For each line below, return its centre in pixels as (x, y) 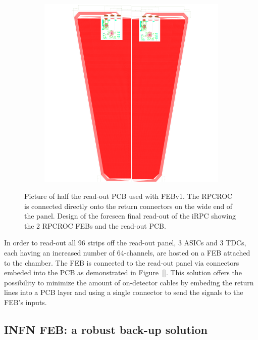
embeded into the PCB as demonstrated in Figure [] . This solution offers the (123, 272)
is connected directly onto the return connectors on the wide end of (128, 206)
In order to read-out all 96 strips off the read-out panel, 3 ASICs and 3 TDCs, (125, 243)
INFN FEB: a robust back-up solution (106, 329)
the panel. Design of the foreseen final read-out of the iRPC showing (130, 216)
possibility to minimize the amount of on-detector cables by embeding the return (129, 282)
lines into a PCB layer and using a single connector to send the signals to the (124, 292)
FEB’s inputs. (25, 302)
